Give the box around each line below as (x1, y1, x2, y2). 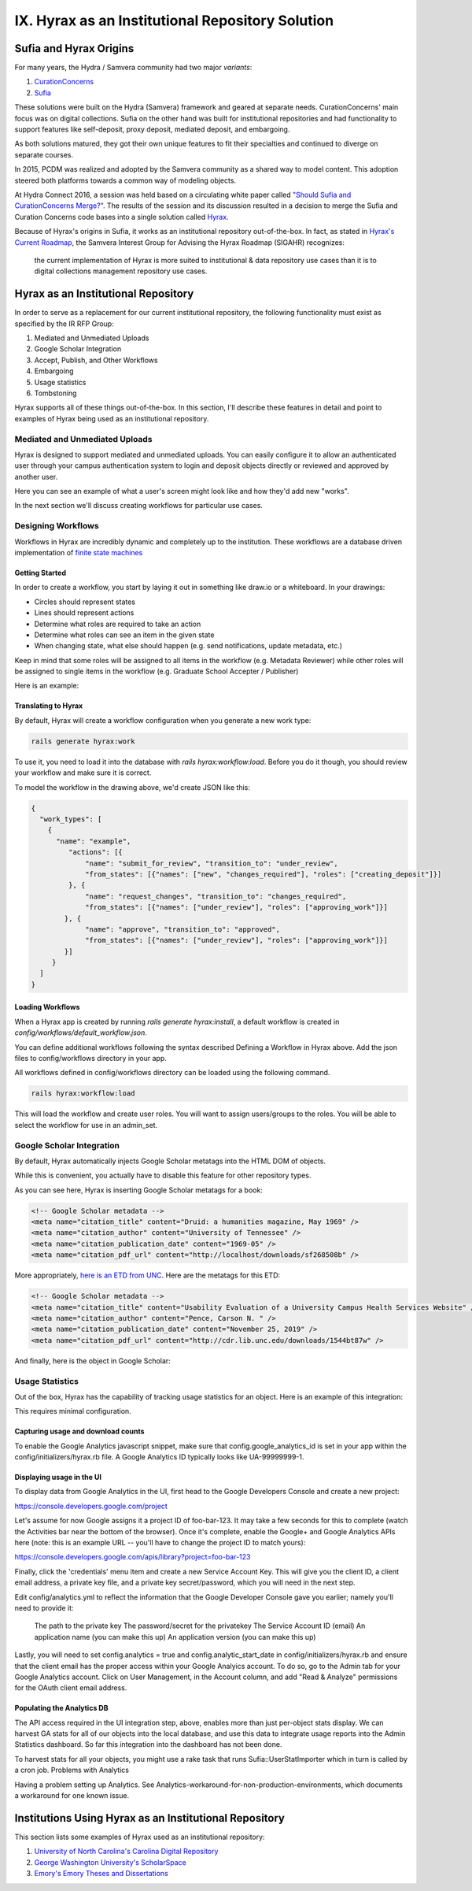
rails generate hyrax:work (31, 736, 135, 746)
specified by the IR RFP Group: (14, 319, 114, 328)
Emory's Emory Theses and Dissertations (34, 1869, 168, 1878)
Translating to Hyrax (14, 701, 83, 710)
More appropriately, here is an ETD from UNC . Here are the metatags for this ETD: (14, 1270, 281, 1280)
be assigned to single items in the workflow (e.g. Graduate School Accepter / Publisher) (14, 666, 299, 677)
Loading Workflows (14, 1003, 80, 1012)
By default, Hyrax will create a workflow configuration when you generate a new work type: (14, 715, 312, 725)
